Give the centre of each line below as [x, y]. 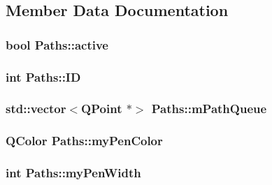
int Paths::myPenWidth [73, 173]
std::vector [36, 109]
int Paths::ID [43, 76]
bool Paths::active [57, 44]
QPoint [102, 109]
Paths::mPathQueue [209, 109]
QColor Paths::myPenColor [84, 141]
